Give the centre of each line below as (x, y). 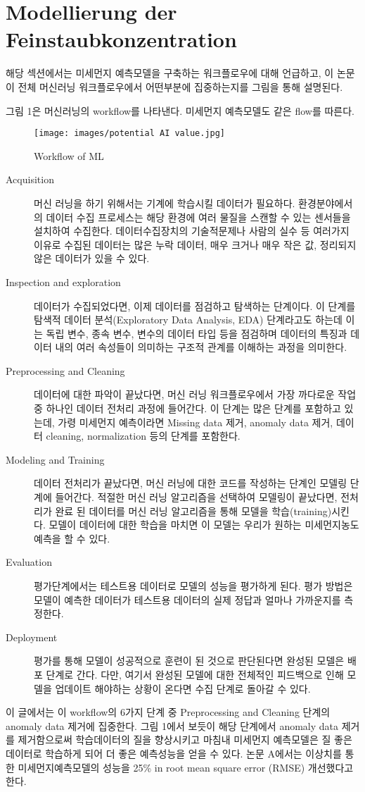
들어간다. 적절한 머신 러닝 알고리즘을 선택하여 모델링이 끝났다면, (196, 497)
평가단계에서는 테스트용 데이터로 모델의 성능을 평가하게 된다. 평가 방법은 (193, 586)
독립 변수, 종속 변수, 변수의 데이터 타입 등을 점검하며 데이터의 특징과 (197, 333)
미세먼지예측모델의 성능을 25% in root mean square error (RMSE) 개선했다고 (186, 767)
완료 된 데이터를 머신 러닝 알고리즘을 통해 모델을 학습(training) (193, 511)
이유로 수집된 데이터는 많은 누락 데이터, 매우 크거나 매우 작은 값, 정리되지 (195, 244)
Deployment (32, 637)
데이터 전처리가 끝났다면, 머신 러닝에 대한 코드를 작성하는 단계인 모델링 (191, 483)
